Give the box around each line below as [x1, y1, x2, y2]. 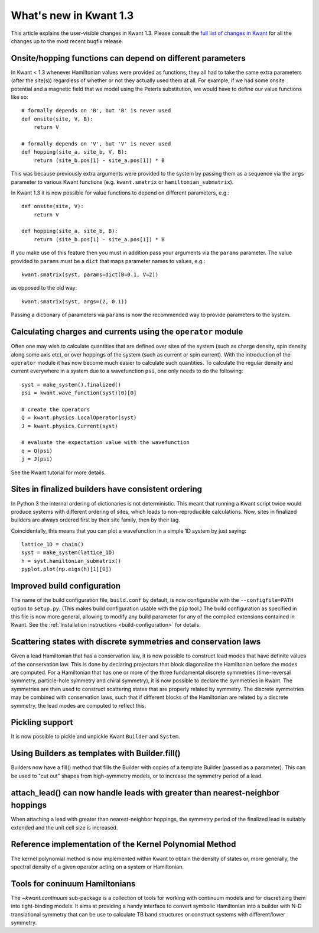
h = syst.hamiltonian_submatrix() [21, 558, 121, 564]
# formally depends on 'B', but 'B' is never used [21, 107, 171, 114]
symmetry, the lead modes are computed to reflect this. [11, 702, 147, 709]
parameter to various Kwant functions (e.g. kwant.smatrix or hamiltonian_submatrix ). [11, 178, 234, 186]
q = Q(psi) [21, 447, 53, 454]
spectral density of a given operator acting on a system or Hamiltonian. [11, 863, 184, 870]
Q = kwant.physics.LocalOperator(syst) [21, 414, 137, 421]
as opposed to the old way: [11, 284, 77, 291]
